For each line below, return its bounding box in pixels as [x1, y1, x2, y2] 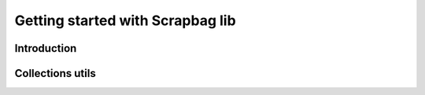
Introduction [14, 42, 77, 55]
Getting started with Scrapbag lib [14, 12, 236, 29]
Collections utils [14, 67, 96, 80]
